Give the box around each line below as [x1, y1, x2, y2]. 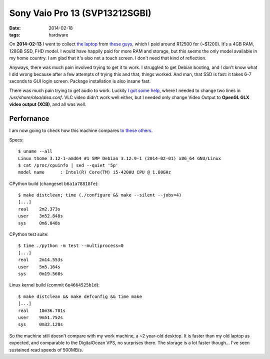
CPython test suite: [9, 231, 48, 237]
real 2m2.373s [18, 206, 60, 212]
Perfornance [9, 114, 49, 123]
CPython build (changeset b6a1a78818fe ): [9, 180, 99, 186]
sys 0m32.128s [18, 321, 63, 327]
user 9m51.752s [18, 314, 63, 320]
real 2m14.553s [18, 257, 63, 262]
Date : [9, 25, 21, 31]
